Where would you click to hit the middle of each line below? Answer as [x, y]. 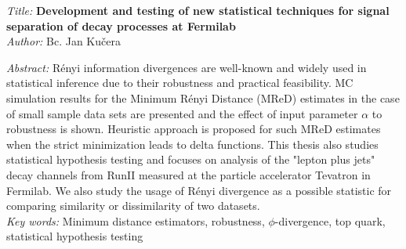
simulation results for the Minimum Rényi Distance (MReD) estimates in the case [203, 97]
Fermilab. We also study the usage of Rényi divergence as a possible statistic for [199, 190]
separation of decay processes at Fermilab [121, 25]
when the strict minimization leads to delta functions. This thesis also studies [192, 144]
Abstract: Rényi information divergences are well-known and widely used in [187, 67]
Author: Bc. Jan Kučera [63, 41]
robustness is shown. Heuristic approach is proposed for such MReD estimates [194, 129]
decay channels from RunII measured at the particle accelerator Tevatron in [188, 174]
